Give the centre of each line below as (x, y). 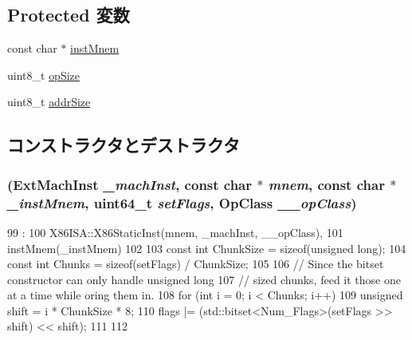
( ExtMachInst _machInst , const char (130, 184)
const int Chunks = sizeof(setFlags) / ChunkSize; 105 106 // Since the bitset (196, 264)
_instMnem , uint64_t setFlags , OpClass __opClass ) (182, 202)
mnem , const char (326, 184)
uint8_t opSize (44, 75)
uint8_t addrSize (49, 102)
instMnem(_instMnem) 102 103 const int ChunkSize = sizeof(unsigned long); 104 (207, 248)
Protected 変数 (69, 15)
